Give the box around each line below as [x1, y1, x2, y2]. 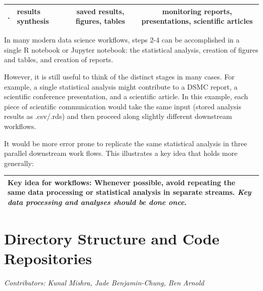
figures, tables [75, 16, 125, 26]
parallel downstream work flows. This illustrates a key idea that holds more [4, 148, 238, 158]
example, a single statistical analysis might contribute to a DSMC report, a [4, 81, 238, 92]
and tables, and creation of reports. [4, 54, 113, 65]
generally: [4, 157, 34, 168]
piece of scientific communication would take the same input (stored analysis [4, 101, 241, 111]
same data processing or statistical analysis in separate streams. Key [8, 187, 251, 197]
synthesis [17, 16, 49, 26]
